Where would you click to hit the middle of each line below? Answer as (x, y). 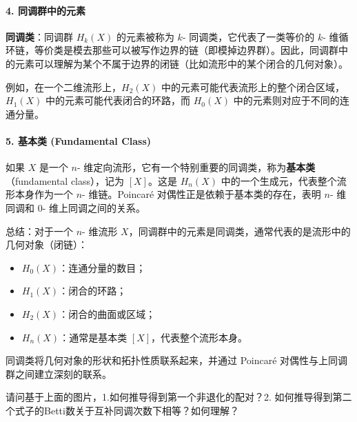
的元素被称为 (145, 36)
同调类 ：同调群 (39, 36)
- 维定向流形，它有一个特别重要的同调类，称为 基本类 (196, 167)
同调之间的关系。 (106, 207)
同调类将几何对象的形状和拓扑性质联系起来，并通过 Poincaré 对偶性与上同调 (177, 360)
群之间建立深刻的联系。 (59, 373)
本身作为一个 (44, 194)
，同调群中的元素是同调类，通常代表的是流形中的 (239, 231)
